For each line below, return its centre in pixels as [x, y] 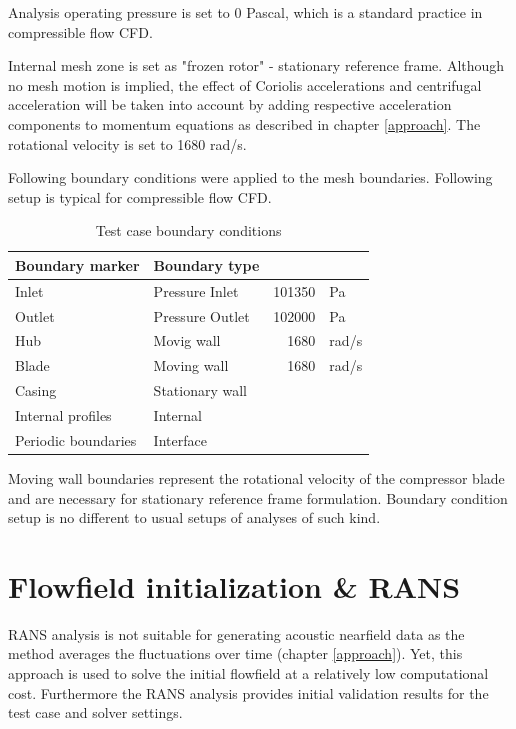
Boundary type [206, 264]
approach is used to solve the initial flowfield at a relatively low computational [248, 673]
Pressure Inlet [196, 290]
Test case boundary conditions [188, 230]
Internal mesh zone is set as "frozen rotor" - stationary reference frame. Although [256, 65]
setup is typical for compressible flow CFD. [140, 196]
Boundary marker [77, 264]
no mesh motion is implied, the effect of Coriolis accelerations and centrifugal [245, 84]
